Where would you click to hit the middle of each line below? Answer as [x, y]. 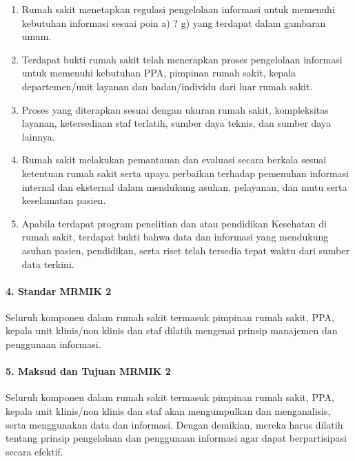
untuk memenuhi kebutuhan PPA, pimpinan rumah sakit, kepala [159, 73]
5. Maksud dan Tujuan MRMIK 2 [88, 371]
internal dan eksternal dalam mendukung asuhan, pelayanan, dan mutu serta [184, 186]
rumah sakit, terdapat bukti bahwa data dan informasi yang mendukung [175, 237]
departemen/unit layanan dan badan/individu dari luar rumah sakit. [167, 86]
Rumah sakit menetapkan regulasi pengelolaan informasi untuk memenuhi [178, 9]
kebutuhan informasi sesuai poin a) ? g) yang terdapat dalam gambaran [174, 22]
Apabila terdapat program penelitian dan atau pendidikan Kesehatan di [174, 223]
